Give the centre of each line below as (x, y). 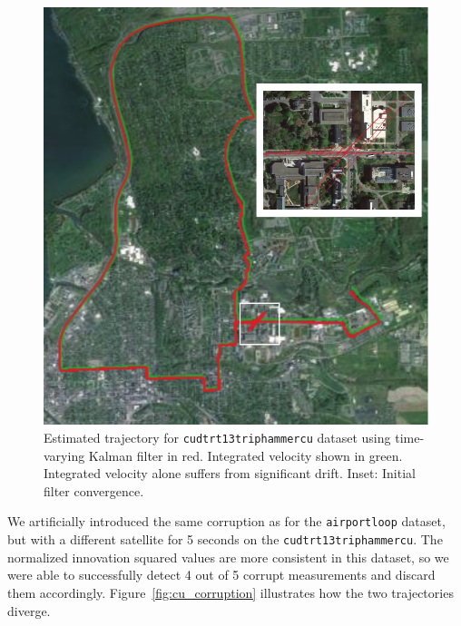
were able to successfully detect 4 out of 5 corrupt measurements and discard (221, 575)
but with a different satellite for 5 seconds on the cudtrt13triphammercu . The (225, 539)
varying (64, 455)
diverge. (29, 610)
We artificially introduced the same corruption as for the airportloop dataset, (226, 521)
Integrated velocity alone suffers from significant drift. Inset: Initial (230, 473)
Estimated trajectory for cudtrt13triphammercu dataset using (217, 437)
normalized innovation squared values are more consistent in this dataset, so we (228, 557)
